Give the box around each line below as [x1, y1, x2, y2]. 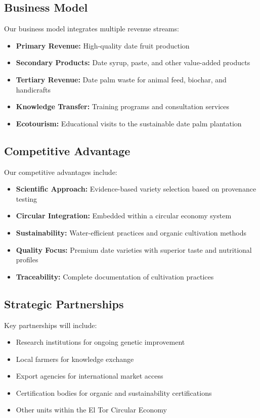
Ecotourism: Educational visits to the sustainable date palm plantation [16, 118, 242, 128]
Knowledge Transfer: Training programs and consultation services [16, 101, 230, 112]
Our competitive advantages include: [4, 166, 117, 177]
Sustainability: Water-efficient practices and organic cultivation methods [16, 227, 247, 238]
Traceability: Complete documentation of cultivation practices [16, 271, 214, 282]
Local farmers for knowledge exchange [16, 353, 134, 364]
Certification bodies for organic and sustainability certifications [16, 387, 212, 398]
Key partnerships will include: [4, 319, 97, 330]
